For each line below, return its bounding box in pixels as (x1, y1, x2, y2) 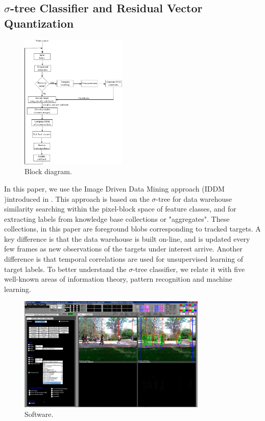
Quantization (4, 15, 74, 31)
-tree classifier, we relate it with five (133, 263, 245, 274)
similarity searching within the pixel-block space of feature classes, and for (4, 203, 236, 214)
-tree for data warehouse (156, 193, 232, 204)
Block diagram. (25, 166, 72, 177)
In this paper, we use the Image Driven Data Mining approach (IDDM (4, 183, 225, 194)
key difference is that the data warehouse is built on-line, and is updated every (4, 233, 250, 244)
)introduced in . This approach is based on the (4, 193, 150, 204)
